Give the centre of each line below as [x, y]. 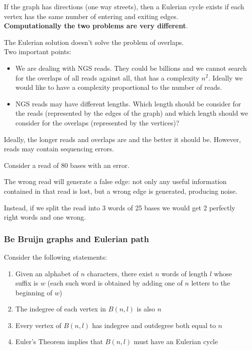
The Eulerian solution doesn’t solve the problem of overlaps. [94, 42]
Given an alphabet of [47, 273]
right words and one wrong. [45, 217]
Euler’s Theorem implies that [59, 341]
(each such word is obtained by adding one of [115, 283]
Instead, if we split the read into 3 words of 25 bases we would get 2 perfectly [120, 207]
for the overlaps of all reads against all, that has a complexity [107, 77]
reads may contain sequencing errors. [59, 149]
